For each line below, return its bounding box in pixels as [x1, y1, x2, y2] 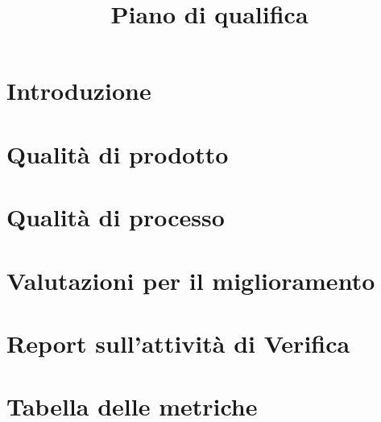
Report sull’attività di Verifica [6, 326, 350, 359]
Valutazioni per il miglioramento [6, 263, 375, 296]
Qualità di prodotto [6, 137, 229, 170]
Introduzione [6, 74, 151, 107]
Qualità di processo [6, 201, 225, 234]
